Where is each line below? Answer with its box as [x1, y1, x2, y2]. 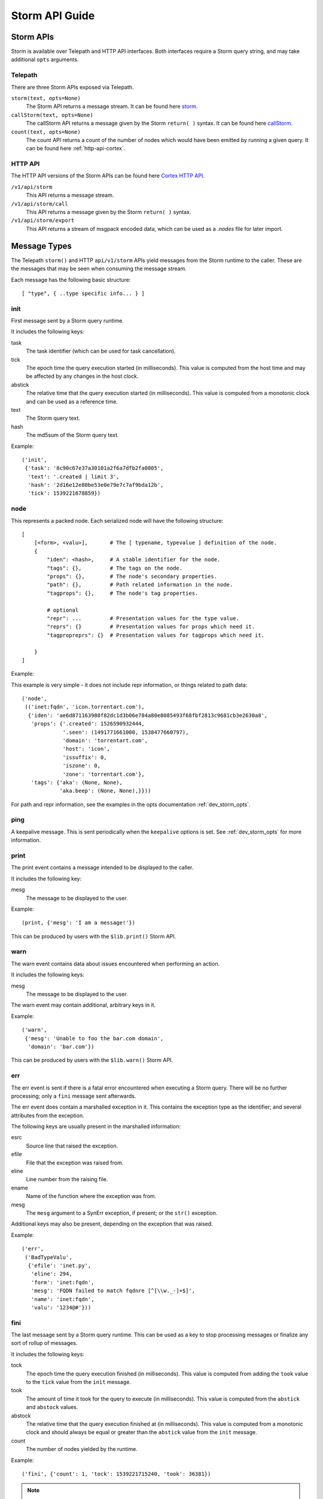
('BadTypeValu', [25, 1254, 72, 1260]
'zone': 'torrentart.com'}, [62, 770, 145, 778]
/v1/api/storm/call [11, 200, 68, 207]
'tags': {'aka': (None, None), [31, 779, 123, 785]
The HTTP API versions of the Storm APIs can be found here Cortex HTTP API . [11, 172, 205, 179]
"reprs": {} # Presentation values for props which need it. [47, 624, 255, 630]
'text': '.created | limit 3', [28, 473, 120, 480]
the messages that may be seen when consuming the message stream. [11, 265, 187, 272]
